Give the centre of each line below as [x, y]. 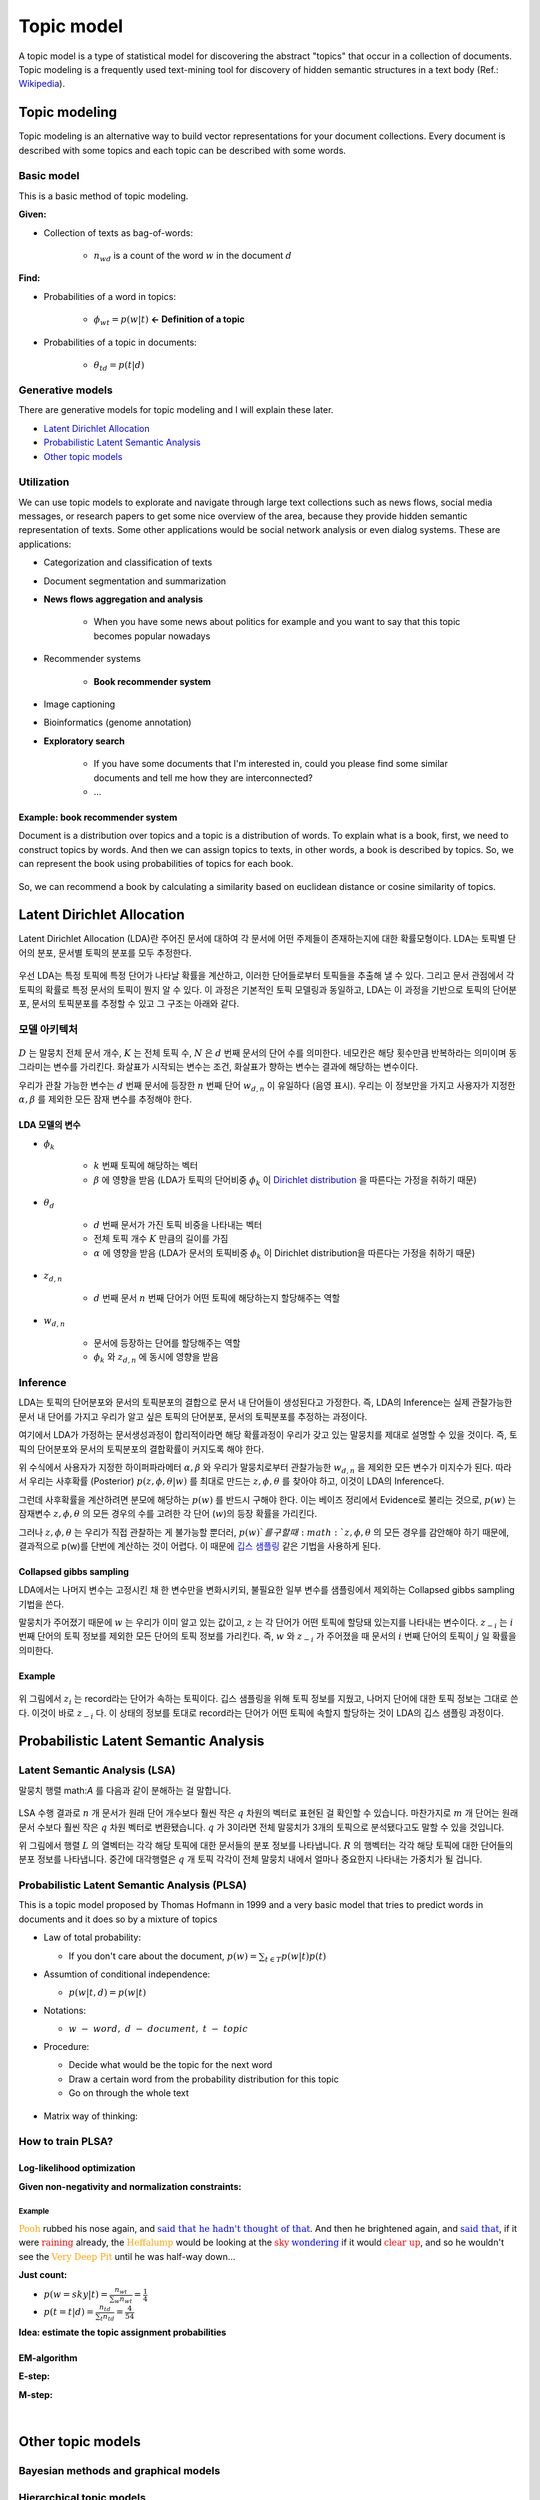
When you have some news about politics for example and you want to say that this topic [277, 622]
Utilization [44, 482]
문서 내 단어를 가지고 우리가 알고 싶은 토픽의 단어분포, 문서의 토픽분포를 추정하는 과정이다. [193, 1416]
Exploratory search [84, 741]
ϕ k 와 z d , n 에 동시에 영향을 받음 [156, 1358]
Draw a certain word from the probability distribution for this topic [203, 2079]
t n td [107, 2316]
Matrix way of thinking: [91, 2116]
